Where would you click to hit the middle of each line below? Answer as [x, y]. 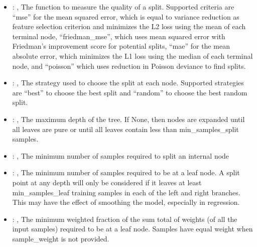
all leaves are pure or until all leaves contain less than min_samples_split [125, 129]
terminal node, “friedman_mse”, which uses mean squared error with [119, 36]
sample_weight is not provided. [61, 238]
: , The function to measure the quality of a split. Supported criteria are [123, 7]
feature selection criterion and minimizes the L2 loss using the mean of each [129, 26]
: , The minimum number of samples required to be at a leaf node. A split [126, 172]
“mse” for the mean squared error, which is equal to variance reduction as [126, 16]
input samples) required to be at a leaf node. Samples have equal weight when [133, 229]
